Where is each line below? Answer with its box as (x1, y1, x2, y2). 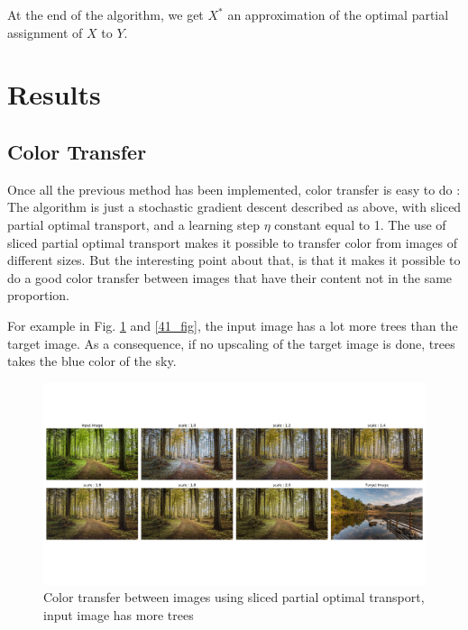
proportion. (7, 286, 69, 305)
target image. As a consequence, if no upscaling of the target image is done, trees (7, 333, 455, 352)
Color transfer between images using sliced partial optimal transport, (43, 588, 425, 607)
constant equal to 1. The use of (274, 215, 446, 233)
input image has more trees (43, 605, 194, 624)
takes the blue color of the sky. (7, 352, 177, 370)
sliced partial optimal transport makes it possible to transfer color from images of (7, 233, 457, 251)
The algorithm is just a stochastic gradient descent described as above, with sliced (7, 197, 462, 216)
